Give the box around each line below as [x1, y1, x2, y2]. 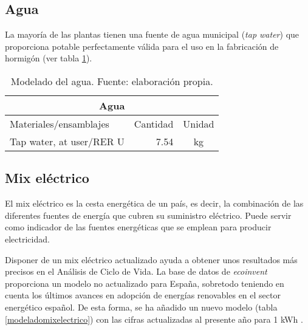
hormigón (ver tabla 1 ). [5, 52, 92, 64]
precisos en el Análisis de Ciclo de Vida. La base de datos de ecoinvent [5, 265, 267, 278]
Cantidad [134, 116, 174, 131]
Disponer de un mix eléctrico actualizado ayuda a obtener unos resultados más [5, 253, 298, 266]
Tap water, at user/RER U [10, 134, 125, 148]
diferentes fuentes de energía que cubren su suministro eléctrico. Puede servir [5, 208, 292, 221]
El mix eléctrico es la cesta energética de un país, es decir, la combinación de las [5, 197, 304, 210]
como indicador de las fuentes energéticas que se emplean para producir [5, 221, 272, 233]
